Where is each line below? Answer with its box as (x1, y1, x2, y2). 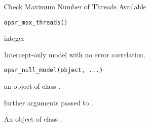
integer (4, 33, 25, 43)
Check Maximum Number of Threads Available (4, 1, 147, 11)
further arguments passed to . (4, 97, 93, 107)
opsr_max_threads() (4, 19, 68, 26)
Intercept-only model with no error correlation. (4, 49, 146, 59)
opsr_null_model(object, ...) (4, 67, 103, 74)
